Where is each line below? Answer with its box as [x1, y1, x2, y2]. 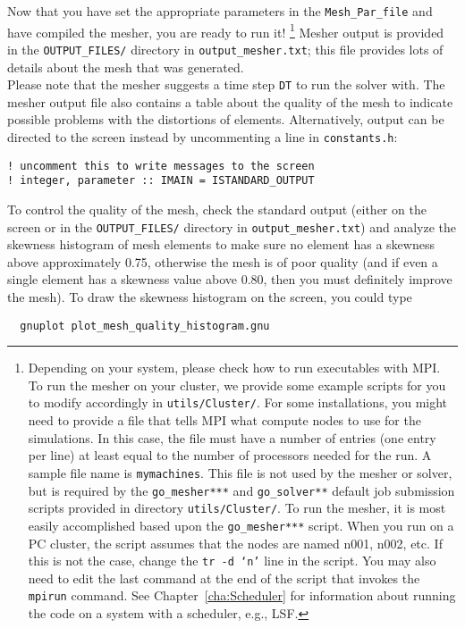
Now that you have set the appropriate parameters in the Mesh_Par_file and [7, 2, 433, 20]
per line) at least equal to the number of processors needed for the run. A [28, 446, 432, 465]
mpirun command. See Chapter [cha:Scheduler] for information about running [28, 586, 456, 605]
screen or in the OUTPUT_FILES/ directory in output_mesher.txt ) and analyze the [7, 217, 457, 236]
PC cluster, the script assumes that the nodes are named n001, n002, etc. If [28, 533, 443, 552]
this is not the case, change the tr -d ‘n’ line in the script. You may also [28, 551, 436, 570]
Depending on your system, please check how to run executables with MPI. [28, 358, 441, 377]
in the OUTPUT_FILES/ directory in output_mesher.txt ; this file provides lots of [7, 39, 444, 58]
